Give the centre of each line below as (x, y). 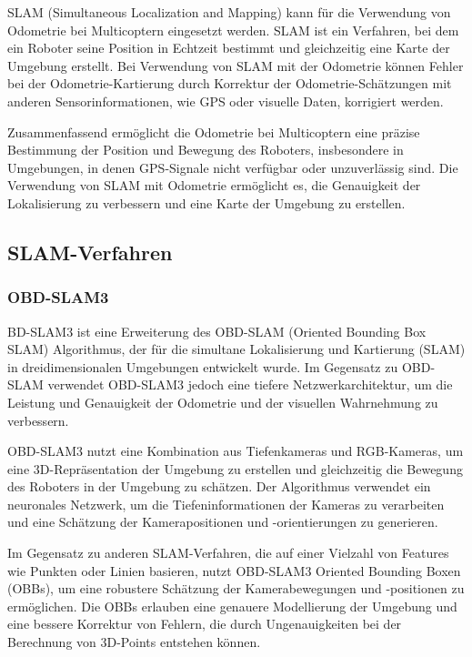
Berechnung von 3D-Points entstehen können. (134, 642)
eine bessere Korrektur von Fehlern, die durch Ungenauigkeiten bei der (205, 624)
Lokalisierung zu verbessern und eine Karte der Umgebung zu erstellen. (206, 202)
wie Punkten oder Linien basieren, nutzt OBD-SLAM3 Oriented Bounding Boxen (234, 570)
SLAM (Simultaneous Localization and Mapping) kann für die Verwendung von (229, 12)
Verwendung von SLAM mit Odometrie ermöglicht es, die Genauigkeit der (214, 185)
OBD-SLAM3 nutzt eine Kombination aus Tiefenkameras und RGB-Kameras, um (236, 451)
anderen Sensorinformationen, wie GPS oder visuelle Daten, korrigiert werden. (226, 101)
